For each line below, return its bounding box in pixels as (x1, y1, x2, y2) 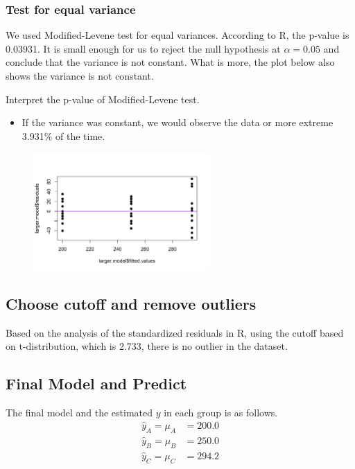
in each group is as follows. (164, 405, 278, 419)
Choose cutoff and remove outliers (6, 292, 257, 314)
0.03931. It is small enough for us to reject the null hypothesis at (6, 41, 281, 55)
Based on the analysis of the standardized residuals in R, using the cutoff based (6, 325, 344, 339)
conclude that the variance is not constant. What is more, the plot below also (6, 55, 335, 69)
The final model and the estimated (6, 405, 153, 419)
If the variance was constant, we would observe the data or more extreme (21, 115, 334, 130)
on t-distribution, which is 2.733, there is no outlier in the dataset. (6, 339, 288, 353)
